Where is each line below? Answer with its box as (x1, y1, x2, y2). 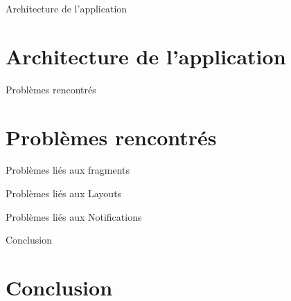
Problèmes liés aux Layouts (6, 186, 122, 201)
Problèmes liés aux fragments (6, 163, 130, 177)
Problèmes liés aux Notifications (6, 209, 142, 224)
